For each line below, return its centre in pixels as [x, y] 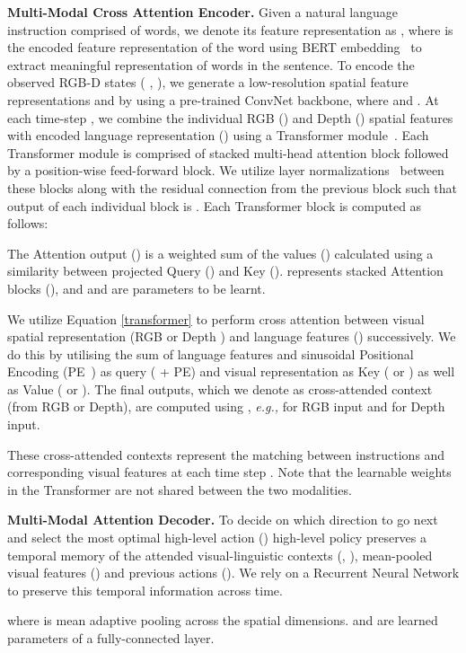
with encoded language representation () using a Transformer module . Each [218, 135]
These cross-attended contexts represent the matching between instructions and [226, 454]
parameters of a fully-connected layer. [111, 638]
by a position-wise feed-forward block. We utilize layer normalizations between [226, 170]
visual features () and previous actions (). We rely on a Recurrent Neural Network [233, 573]
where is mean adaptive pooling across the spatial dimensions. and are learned [223, 620]
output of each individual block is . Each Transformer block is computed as [215, 205]
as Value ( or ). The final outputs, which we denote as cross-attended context [220, 388]
